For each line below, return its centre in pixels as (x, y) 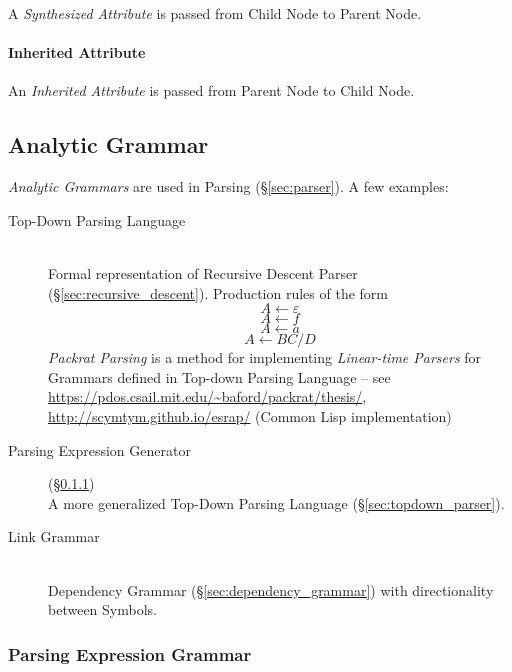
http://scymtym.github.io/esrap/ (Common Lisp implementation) (250, 415)
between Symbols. (102, 609)
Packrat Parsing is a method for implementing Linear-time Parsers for (265, 357)
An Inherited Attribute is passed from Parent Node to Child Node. (211, 90)
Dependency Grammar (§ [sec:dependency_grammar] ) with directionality (271, 589)
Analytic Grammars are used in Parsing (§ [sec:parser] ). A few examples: (228, 186)
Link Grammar (54, 536)
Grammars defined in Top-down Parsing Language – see (219, 376)
